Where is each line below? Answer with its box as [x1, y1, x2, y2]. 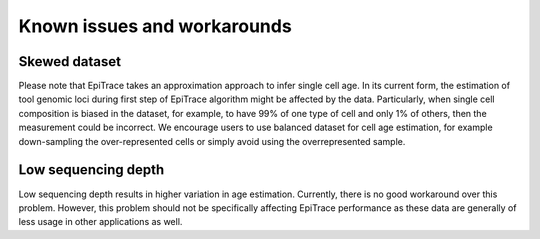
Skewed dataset [18, 53, 122, 70]
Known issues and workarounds [18, 15, 292, 37]
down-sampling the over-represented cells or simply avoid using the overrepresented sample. [18, 135, 406, 147]
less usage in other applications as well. [18, 216, 183, 228]
